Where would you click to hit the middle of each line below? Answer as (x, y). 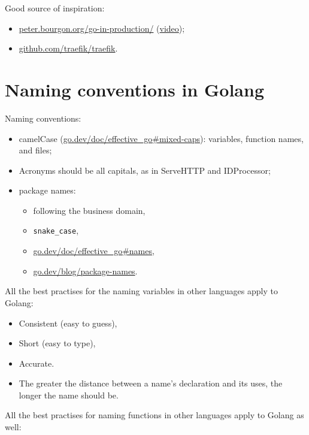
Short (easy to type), (57, 343)
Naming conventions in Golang (134, 89)
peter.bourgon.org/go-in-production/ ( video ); (102, 28)
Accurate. (37, 363)
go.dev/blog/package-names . (85, 271)
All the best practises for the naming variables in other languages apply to (141, 291)
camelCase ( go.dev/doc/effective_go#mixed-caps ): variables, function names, (161, 138)
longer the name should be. (69, 395)
